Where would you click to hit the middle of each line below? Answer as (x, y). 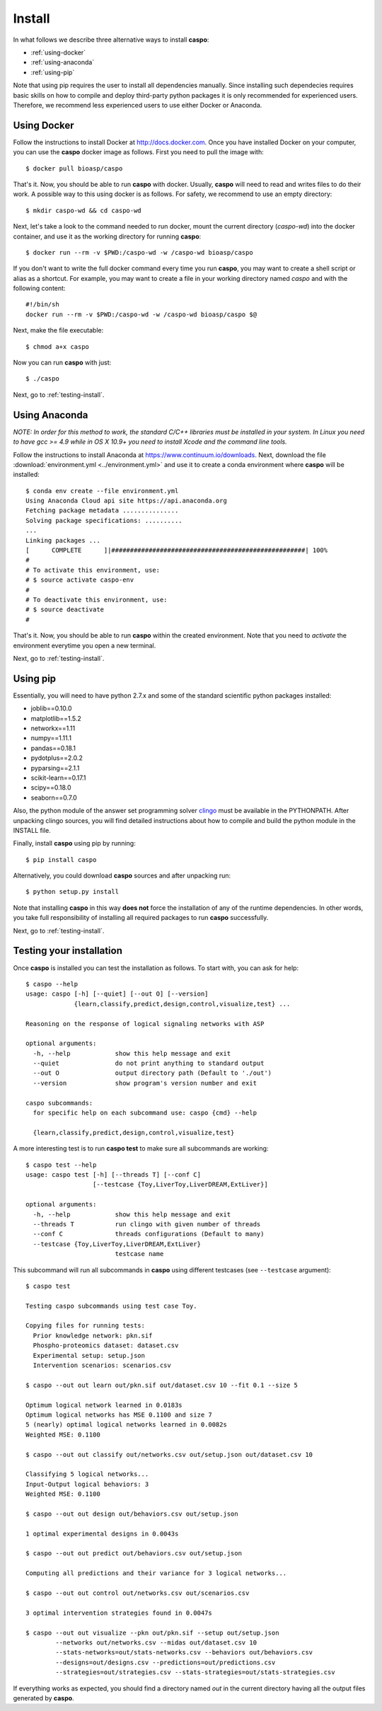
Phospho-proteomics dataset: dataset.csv (106, 1346)
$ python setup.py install (73, 892)
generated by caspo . (44, 1698)
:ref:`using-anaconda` (63, 62)
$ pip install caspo (61, 859)
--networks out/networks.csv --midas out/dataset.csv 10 (156, 1642)
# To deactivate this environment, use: (97, 599)
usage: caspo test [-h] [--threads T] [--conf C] (114, 1174)
